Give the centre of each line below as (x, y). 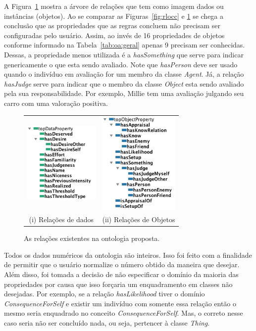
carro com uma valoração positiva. (56, 103)
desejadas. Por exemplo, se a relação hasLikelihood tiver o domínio (104, 294)
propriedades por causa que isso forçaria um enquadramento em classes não (118, 284)
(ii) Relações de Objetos (139, 219)
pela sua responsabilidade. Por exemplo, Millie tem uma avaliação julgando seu (124, 93)
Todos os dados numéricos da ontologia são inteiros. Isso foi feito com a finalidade (128, 255)
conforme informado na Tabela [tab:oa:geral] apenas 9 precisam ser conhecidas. (125, 45)
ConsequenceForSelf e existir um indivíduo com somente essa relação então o (120, 303)
